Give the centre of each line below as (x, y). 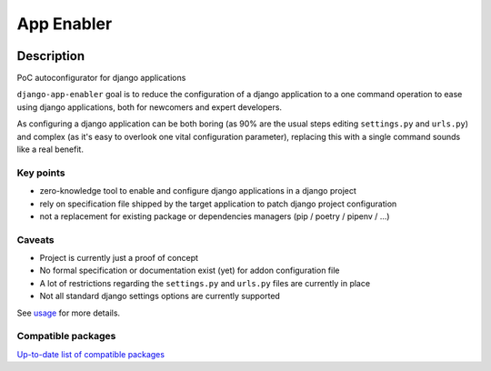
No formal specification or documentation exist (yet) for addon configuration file (190, 271)
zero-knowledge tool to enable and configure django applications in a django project (198, 191)
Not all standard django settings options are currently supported (160, 296)
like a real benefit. (50, 149)
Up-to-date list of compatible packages (91, 354)
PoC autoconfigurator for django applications (101, 78)
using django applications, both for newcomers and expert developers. (149, 107)
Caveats (35, 239)
